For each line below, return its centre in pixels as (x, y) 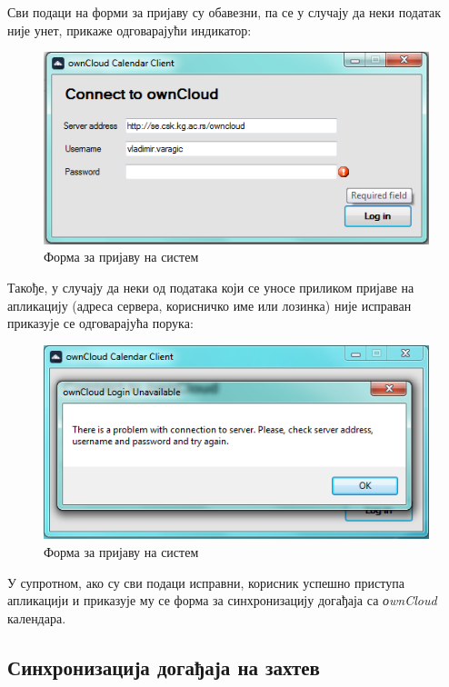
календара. (37, 617)
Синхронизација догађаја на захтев (164, 667)
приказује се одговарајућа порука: (100, 323)
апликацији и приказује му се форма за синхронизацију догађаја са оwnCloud (222, 600)
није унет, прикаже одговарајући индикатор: (130, 30)
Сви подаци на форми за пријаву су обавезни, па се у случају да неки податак (224, 12)
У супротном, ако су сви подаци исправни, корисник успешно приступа (206, 582)
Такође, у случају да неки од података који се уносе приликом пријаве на (211, 287)
